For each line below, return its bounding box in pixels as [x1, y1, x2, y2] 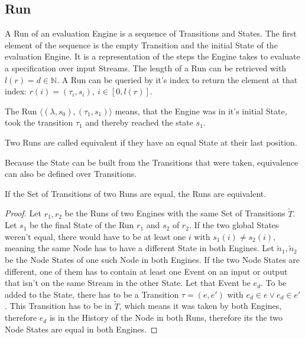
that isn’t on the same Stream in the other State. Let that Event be [5, 277, 251, 289]
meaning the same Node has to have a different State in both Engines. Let [5, 242, 274, 254]
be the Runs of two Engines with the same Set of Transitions [64, 207, 285, 219]
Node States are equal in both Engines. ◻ [5, 322, 158, 335]
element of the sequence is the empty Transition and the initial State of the [5, 38, 278, 51]
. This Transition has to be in [5, 299, 112, 312]
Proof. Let [5, 207, 41, 219]
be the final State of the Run [30, 219, 134, 231]
